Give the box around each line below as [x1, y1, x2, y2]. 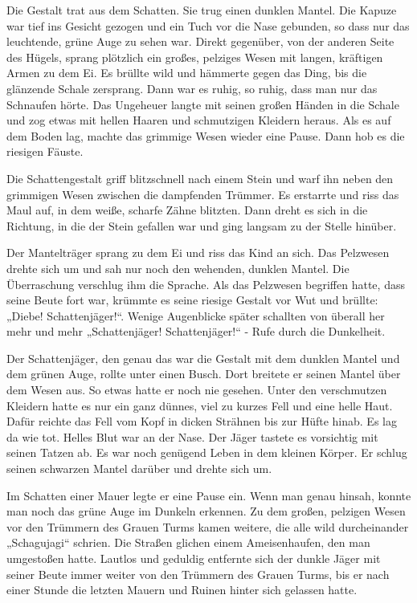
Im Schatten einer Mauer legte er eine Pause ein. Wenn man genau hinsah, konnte [6, 487, 411, 503]
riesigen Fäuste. [6, 143, 84, 160]
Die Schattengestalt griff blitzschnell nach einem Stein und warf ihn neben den [6, 169, 394, 186]
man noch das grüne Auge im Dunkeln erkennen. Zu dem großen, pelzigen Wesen [6, 503, 406, 519]
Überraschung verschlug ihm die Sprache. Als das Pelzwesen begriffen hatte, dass [6, 275, 405, 292]
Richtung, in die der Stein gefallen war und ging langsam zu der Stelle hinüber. [6, 217, 397, 234]
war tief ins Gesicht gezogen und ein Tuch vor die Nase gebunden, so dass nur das [6, 17, 410, 34]
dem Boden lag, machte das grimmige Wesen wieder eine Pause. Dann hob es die [6, 127, 405, 144]
